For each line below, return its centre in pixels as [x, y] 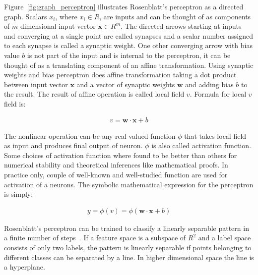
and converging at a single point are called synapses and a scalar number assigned [129, 35]
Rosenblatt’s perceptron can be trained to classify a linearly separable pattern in [127, 228]
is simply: [19, 194]
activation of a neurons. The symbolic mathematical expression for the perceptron [129, 184]
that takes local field [215, 136]
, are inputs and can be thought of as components [175, 16]
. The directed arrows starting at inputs [181, 26]
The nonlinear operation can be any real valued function [90, 136]
